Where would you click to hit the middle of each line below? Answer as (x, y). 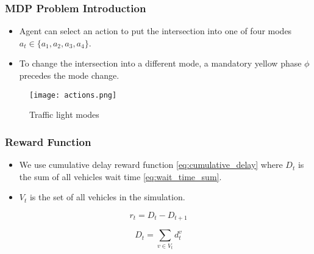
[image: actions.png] (73, 95)
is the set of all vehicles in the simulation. (107, 197)
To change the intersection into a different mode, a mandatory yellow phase (160, 63)
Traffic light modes (64, 114)
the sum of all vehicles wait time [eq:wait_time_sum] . (120, 176)
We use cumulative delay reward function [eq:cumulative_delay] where (151, 165)
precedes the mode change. (69, 75)
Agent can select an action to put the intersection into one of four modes (155, 31)
